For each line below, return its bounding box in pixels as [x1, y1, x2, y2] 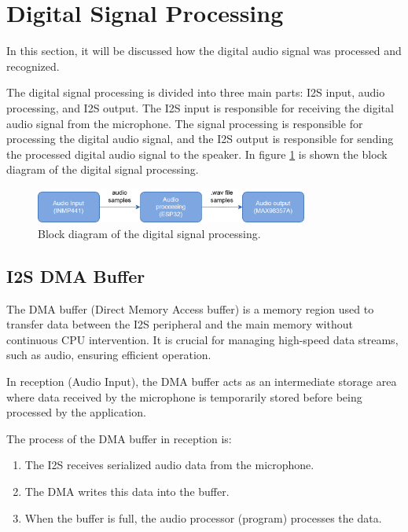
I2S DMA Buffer [6, 263, 145, 288]
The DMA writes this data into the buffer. [24, 483, 230, 499]
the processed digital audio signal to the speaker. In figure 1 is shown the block [6, 145, 388, 162]
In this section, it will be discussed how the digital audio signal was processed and [6, 42, 402, 59]
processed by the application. [6, 404, 146, 420]
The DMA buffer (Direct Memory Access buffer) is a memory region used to [6, 300, 374, 317]
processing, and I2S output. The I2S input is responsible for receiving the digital [6, 99, 394, 116]
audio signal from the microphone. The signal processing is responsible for [6, 115, 363, 131]
